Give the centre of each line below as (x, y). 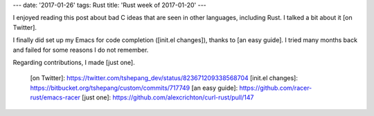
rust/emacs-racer (55, 97)
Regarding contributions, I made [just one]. (74, 62)
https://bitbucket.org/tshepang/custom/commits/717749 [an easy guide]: (134, 88)
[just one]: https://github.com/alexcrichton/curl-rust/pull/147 (168, 97)
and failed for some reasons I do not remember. (81, 50)
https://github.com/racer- (276, 88)
